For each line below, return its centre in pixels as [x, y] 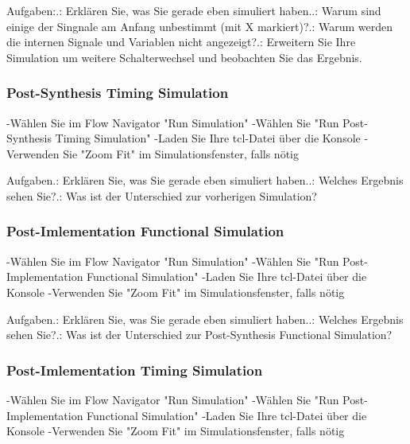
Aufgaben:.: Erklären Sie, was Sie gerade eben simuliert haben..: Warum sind [194, 10]
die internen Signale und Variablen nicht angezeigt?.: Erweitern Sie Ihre [181, 42]
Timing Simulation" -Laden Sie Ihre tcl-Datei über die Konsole [208, 138]
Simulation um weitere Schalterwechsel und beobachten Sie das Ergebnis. [184, 57]
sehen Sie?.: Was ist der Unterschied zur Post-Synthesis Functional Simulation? [199, 335]
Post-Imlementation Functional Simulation [145, 231]
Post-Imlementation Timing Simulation [135, 370]
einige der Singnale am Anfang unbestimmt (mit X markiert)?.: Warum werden [200, 26]
